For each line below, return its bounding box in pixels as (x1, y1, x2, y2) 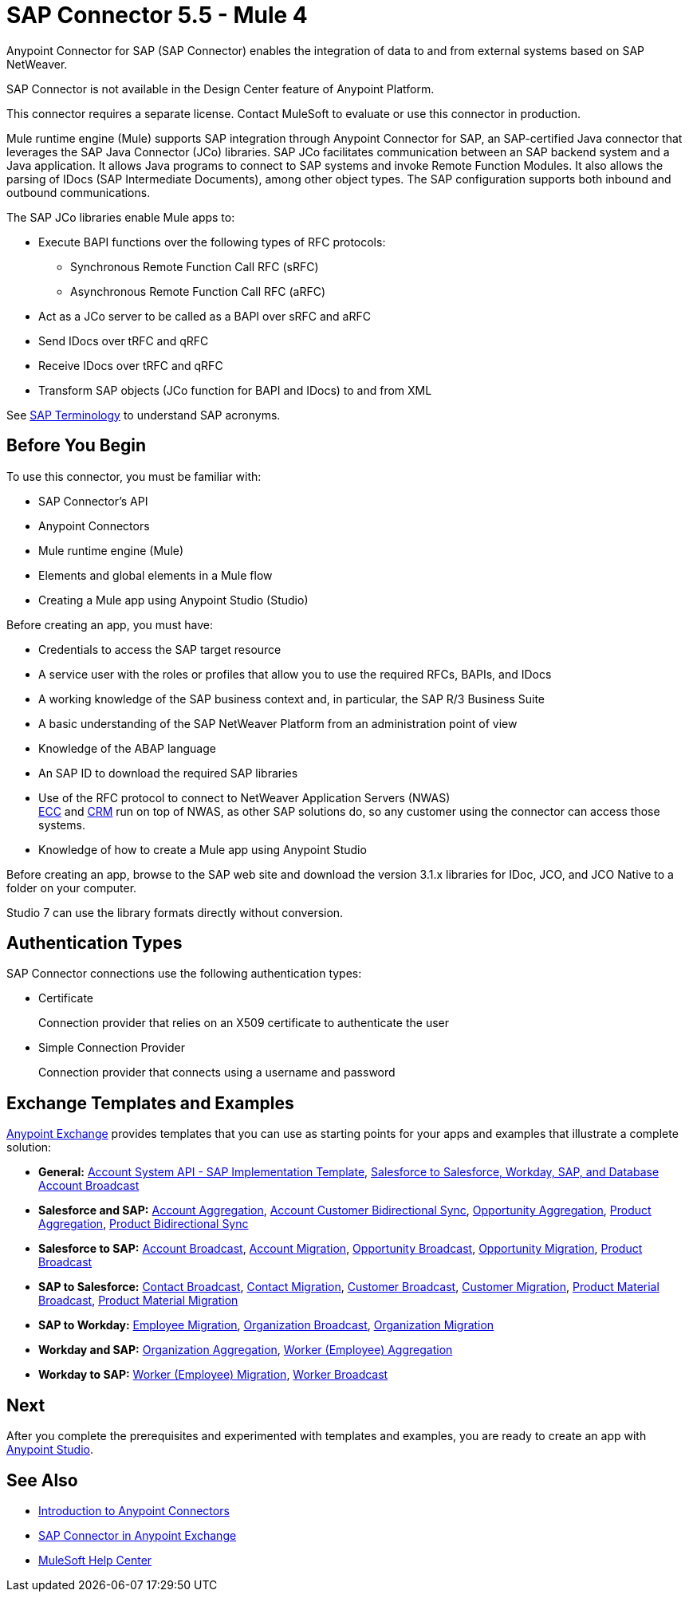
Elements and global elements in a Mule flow (38, 568, 273, 582)
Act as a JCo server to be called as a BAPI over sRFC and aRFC (38, 309, 371, 323)
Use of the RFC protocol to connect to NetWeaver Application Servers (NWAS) (38, 790, 451, 805)
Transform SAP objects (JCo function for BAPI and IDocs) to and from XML (38, 383, 432, 397)
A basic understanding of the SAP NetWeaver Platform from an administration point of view (38, 716, 518, 730)
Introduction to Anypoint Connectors (38, 1503, 230, 1517)
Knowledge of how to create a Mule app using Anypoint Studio (38, 842, 367, 856)
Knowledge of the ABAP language (38, 741, 216, 755)
